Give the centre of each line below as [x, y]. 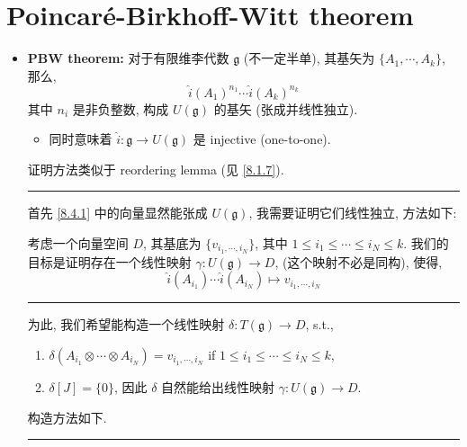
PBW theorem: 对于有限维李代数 [128, 58]
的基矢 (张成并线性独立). [286, 108]
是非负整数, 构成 [121, 108]
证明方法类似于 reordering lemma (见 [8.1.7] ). [156, 169]
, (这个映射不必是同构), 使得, [359, 261]
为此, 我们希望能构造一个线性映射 [126, 324]
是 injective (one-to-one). [262, 139]
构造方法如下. [67, 417]
